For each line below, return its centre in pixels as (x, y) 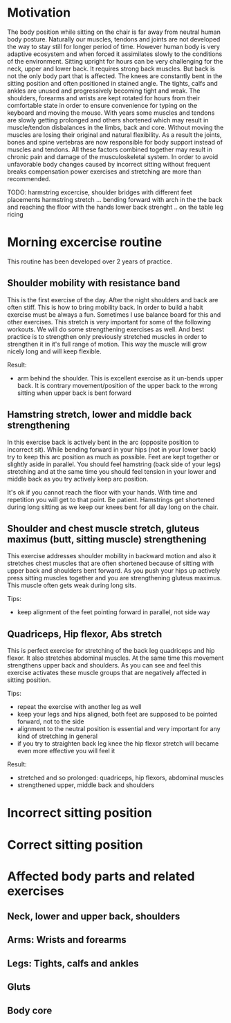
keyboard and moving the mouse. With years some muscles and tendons (111, 113)
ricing (16, 214)
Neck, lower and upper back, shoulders (94, 917)
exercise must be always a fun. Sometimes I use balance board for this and (114, 314)
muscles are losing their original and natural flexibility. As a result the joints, (114, 135)
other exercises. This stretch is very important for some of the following (109, 322)
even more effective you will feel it (66, 751)
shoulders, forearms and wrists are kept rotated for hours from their (104, 98)
